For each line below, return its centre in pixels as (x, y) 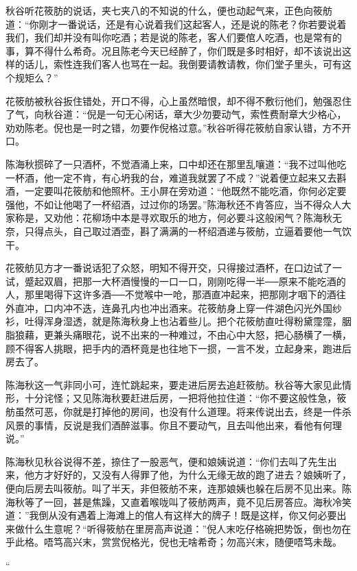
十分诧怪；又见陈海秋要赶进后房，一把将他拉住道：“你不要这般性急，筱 (185, 398)
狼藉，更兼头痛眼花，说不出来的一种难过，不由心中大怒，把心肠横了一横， (183, 335)
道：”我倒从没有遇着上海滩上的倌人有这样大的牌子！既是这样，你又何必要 (171, 515)
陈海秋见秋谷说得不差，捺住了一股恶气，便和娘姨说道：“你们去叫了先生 (166, 461)
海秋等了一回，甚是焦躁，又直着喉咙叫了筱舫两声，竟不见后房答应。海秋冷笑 (178, 501)
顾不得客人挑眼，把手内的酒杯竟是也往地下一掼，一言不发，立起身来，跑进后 (178, 348)
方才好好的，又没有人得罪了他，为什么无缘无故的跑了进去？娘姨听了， (193, 475)
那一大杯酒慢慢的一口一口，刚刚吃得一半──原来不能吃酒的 (214, 281)
